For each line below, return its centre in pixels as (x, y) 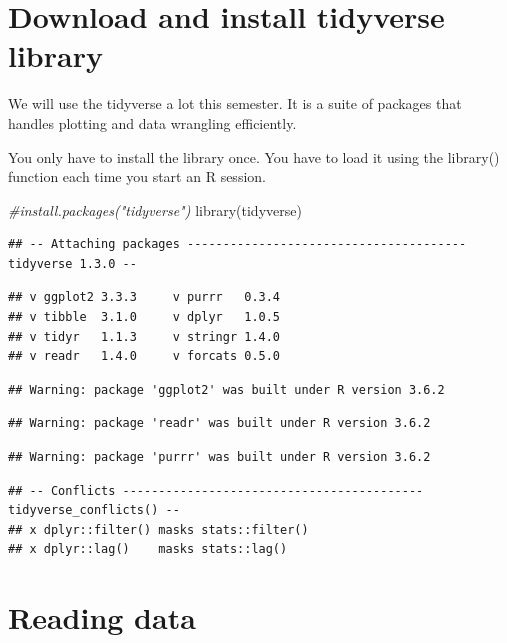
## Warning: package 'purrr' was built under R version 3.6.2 (219, 457)
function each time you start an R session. (137, 176)
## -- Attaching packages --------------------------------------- (237, 244)
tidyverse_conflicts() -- (94, 510)
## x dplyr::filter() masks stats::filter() (158, 529)
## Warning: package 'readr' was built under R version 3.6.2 (219, 423)
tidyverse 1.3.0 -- (72, 263)
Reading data (102, 617)
